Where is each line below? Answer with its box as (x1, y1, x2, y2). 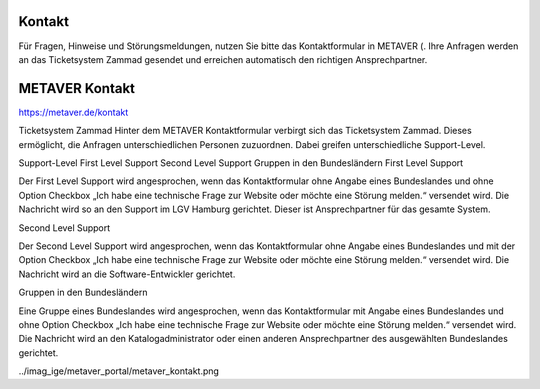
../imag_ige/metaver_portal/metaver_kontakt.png (18, 365, 220, 377)
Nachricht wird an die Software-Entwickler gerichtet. (18, 268, 236, 280)
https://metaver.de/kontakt (18, 106, 129, 118)
